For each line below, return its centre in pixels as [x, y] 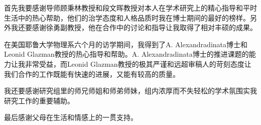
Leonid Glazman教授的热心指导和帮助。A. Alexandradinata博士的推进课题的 [126, 54]
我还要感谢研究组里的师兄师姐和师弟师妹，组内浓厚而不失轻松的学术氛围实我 [130, 91]
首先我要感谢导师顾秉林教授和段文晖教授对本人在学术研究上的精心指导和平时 [130, 8]
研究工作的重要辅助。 [39, 100]
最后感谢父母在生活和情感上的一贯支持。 [71, 117]
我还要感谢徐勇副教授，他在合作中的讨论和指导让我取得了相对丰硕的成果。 [134, 27]
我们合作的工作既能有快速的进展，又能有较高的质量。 [92, 74]
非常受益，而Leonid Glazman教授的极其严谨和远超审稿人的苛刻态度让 [138, 64]
